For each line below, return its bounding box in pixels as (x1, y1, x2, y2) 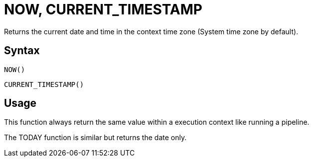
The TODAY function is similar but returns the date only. (4, 133, 187, 142)
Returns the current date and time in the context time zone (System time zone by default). (4, 27, 299, 36)
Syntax (4, 44, 40, 57)
